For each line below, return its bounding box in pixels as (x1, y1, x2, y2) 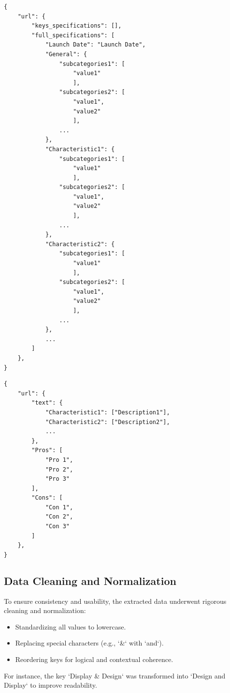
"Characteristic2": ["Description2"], (45, 418, 170, 425)
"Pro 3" (45, 475, 70, 483)
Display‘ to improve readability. (4, 680, 97, 690)
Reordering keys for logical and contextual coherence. (15, 654, 173, 664)
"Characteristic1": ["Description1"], (45, 409, 170, 416)
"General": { (45, 50, 87, 58)
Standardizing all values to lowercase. (15, 621, 126, 631)
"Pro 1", (45, 456, 73, 463)
